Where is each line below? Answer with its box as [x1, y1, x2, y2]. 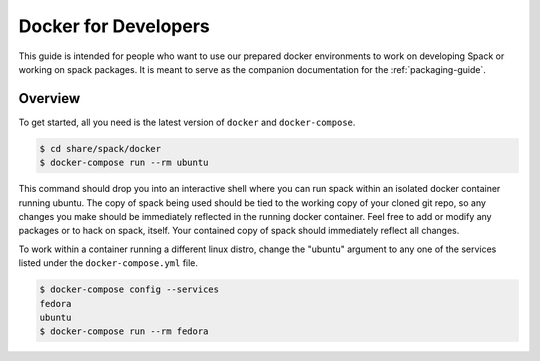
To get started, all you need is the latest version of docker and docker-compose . [18, 116, 356, 128]
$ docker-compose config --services [39, 284, 220, 295]
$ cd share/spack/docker [39, 143, 162, 154]
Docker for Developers [18, 15, 210, 37]
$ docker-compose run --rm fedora [39, 326, 209, 337]
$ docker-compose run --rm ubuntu [39, 157, 209, 169]
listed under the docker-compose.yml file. [18, 257, 199, 269]
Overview [18, 90, 81, 107]
